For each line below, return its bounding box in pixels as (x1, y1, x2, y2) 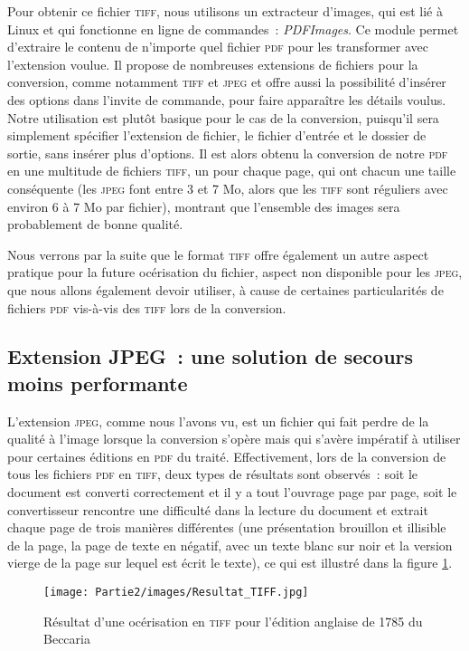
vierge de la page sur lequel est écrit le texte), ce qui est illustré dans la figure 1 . (7, 553, 453, 572)
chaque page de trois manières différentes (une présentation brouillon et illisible (7, 518, 446, 537)
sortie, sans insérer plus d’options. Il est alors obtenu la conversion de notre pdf (7, 143, 448, 162)
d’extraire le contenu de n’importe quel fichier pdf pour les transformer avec (7, 37, 428, 56)
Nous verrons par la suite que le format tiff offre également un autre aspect (7, 244, 429, 263)
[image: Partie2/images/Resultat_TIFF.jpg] (43, 586, 309, 599)
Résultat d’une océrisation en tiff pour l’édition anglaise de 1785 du (43, 611, 423, 630)
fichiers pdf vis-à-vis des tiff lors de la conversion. (7, 298, 286, 317)
